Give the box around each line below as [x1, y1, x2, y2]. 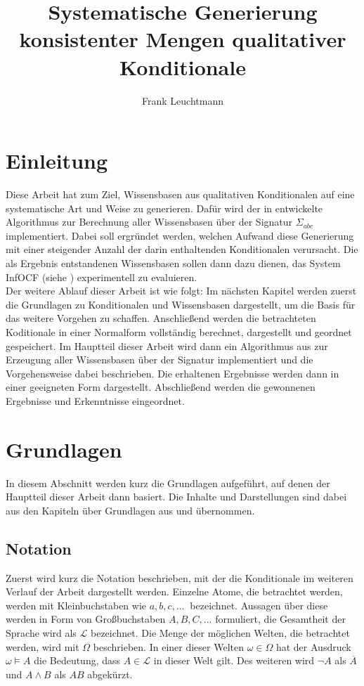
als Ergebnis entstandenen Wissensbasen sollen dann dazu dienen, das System [6, 256, 341, 270]
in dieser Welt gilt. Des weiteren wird [153, 653, 315, 668]
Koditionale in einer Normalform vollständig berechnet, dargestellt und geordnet [6, 324, 352, 339]
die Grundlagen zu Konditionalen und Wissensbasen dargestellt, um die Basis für [6, 297, 356, 311]
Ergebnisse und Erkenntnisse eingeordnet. [6, 393, 185, 408]
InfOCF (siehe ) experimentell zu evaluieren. [6, 269, 197, 284]
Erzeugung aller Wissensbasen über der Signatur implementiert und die [6, 352, 313, 367]
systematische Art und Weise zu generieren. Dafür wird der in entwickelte [6, 200, 323, 215]
